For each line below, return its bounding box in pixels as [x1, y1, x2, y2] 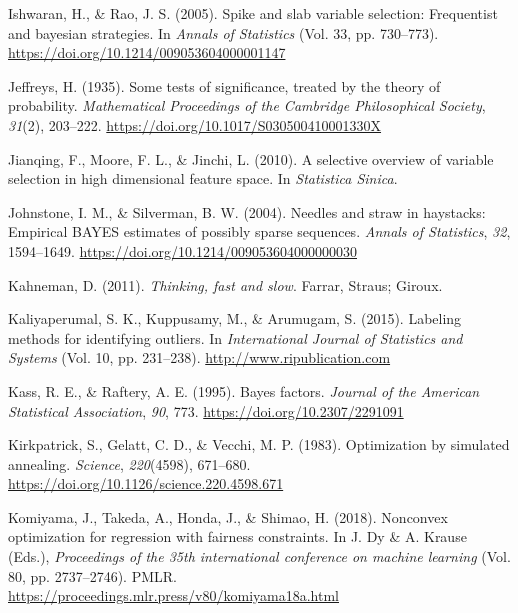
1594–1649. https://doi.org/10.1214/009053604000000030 [8, 240, 357, 261]
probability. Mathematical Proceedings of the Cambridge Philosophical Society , [8, 95, 486, 116]
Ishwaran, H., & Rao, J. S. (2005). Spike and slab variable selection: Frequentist [8, 3, 498, 23]
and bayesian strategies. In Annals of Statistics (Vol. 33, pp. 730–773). [8, 22, 439, 43]
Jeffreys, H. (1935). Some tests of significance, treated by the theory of [8, 75, 441, 96]
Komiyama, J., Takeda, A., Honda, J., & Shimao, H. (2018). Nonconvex [8, 506, 448, 527]
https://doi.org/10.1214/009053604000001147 [8, 42, 286, 63]
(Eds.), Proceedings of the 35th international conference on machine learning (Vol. [8, 546, 511, 567]
